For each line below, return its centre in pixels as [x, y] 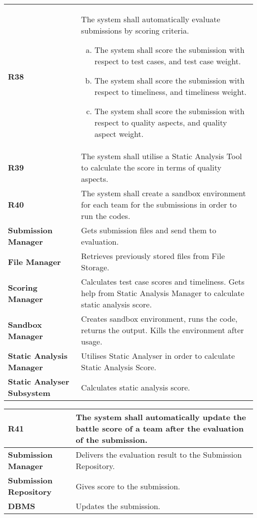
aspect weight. [119, 134]
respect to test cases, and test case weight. [168, 61]
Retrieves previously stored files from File [153, 256]
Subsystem [29, 393]
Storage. [95, 267]
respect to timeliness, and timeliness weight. [171, 92]
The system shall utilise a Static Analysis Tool [162, 156]
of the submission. [112, 440]
